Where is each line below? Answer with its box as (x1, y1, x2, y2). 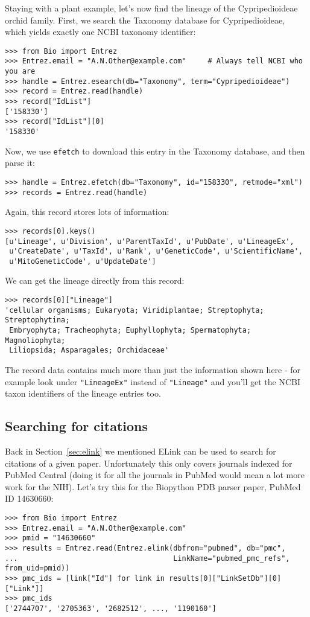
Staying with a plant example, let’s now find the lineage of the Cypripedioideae (5, 2, 298, 14)
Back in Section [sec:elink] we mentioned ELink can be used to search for (5, 445, 276, 458)
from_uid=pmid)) (5, 564, 70, 573)
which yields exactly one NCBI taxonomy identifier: (5, 25, 196, 38)
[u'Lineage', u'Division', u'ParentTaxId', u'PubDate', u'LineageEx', (5, 237, 294, 246)
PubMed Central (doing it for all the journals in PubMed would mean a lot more (5, 468, 305, 481)
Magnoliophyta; (5, 336, 66, 345)
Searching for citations (5, 417, 148, 435)
